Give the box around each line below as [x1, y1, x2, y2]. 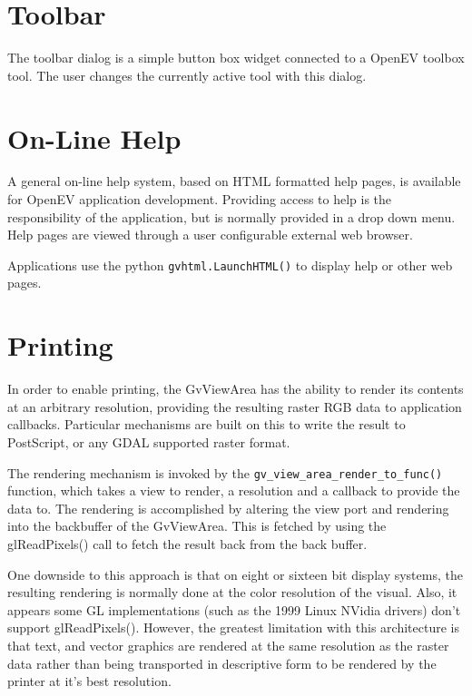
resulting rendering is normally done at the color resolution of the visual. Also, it [7, 583, 457, 602]
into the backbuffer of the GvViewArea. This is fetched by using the [7, 516, 387, 535]
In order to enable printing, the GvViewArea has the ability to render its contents [7, 379, 464, 398]
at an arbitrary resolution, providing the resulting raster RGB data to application [7, 397, 462, 416]
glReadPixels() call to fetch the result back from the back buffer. [7, 534, 368, 553]
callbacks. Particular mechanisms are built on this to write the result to [7, 415, 406, 434]
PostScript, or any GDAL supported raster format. [7, 432, 290, 451]
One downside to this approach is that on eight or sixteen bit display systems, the [7, 564, 463, 583]
